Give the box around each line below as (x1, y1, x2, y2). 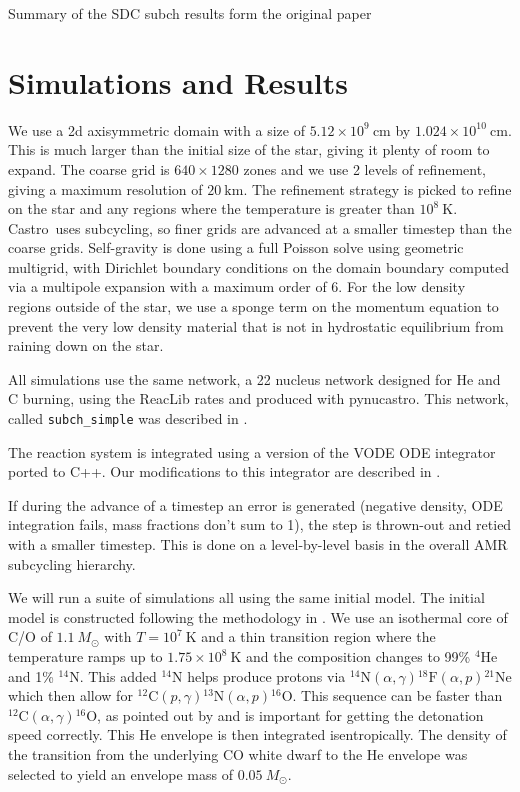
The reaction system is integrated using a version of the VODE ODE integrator (8, 441, 496, 462)
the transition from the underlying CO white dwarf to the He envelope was (8, 744, 468, 764)
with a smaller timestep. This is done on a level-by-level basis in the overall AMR (8, 534, 508, 555)
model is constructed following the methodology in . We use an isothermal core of (8, 606, 508, 627)
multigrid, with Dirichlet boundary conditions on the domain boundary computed (8, 256, 510, 277)
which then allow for (8, 685, 133, 706)
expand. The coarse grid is (8, 158, 170, 179)
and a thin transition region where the (201, 626, 436, 647)
